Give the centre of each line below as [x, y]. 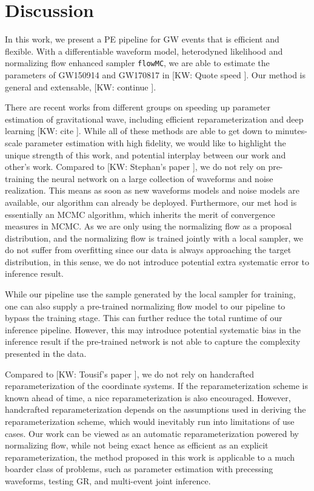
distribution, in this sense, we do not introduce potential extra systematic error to [157, 261]
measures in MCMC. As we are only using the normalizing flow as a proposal [149, 226]
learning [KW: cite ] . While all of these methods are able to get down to [139, 131]
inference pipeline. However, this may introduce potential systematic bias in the [153, 329]
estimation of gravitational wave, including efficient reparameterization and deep [154, 119]
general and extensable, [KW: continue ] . [81, 86]
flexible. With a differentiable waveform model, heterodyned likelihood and [144, 51]
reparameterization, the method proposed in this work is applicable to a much [150, 457]
